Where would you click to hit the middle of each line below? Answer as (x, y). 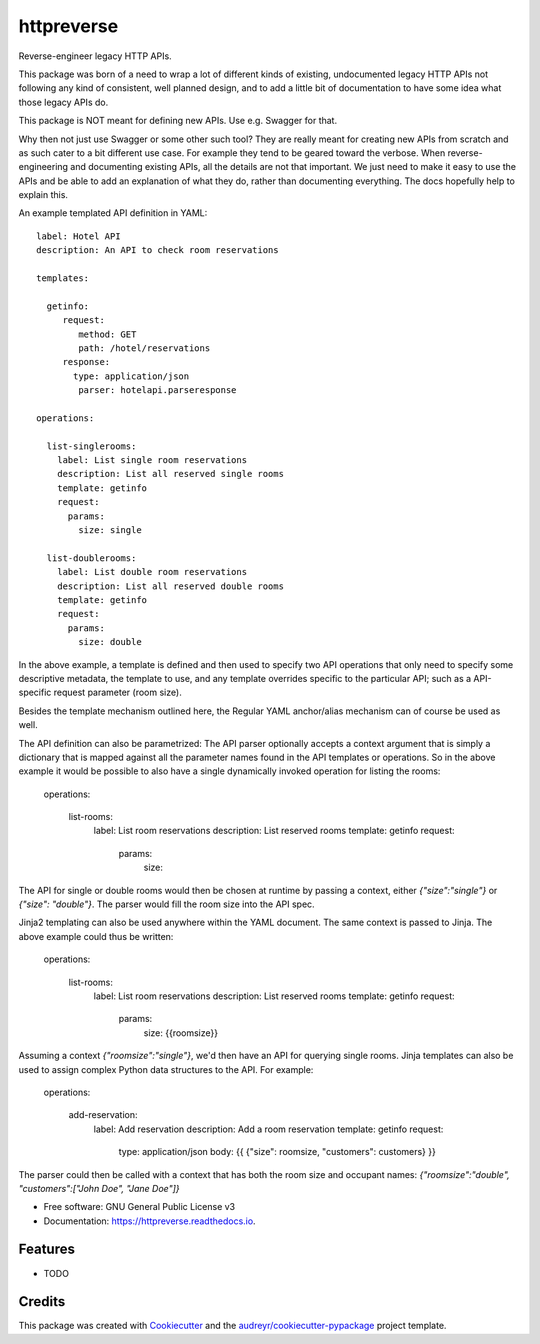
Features (46, 1249)
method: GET (107, 334)
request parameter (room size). (117, 692)
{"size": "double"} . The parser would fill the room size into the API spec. (166, 904)
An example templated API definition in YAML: (113, 213)
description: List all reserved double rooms (170, 586)
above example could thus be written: (96, 936)
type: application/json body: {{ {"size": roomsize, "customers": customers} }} (277, 1152)
